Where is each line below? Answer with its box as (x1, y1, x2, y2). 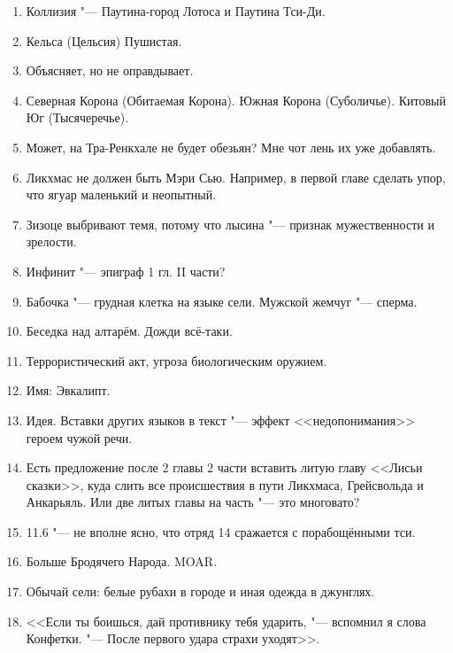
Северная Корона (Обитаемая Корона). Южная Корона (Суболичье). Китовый (26, 90, 447, 109)
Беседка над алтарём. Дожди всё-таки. (26, 322, 233, 340)
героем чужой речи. (26, 428, 133, 447)
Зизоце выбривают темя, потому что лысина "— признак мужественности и (26, 214, 434, 233)
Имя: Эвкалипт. (26, 381, 111, 400)
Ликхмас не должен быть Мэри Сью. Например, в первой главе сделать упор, (26, 167, 446, 186)
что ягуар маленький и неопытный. (26, 185, 217, 204)
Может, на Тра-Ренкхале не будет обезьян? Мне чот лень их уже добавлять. (26, 137, 436, 156)
